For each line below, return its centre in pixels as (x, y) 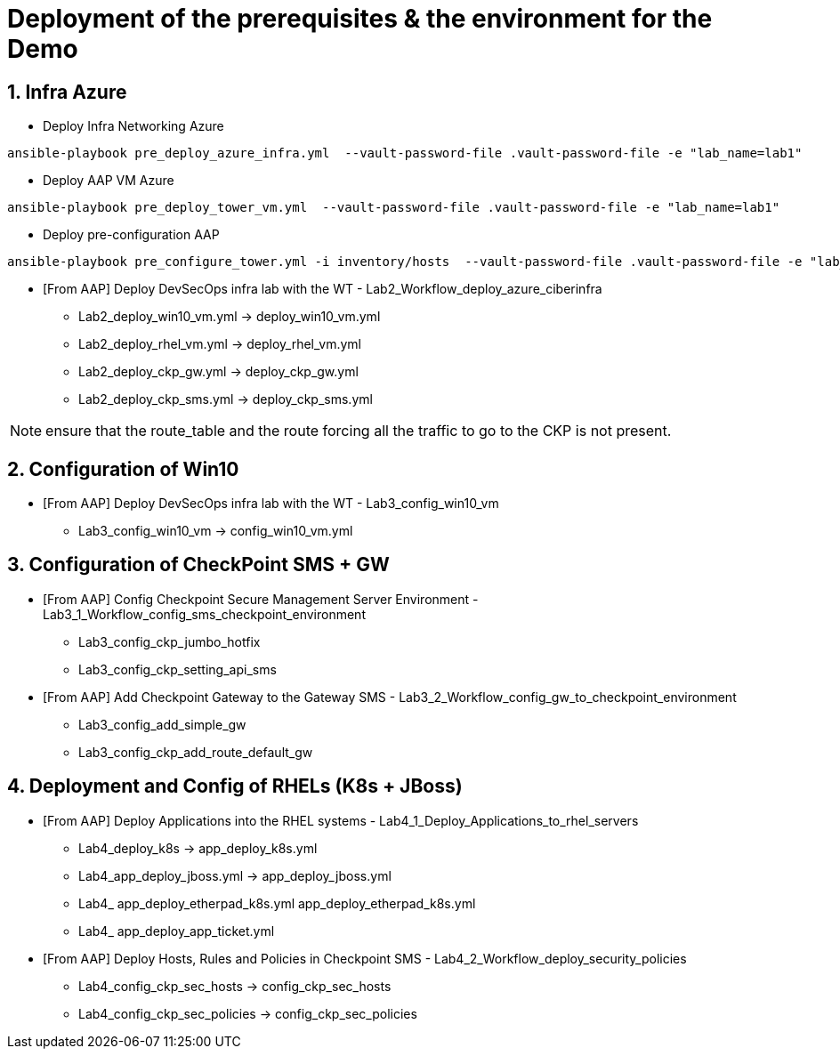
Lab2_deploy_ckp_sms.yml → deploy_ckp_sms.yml (226, 399)
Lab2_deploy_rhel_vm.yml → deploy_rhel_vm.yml (220, 344)
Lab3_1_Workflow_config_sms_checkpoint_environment (204, 614)
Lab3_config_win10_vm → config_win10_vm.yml (216, 531)
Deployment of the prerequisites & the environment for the (360, 19)
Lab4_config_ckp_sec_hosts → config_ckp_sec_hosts (235, 986)
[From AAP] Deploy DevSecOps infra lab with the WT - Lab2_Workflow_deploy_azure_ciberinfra (323, 289)
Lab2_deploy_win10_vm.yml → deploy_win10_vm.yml (230, 317)
